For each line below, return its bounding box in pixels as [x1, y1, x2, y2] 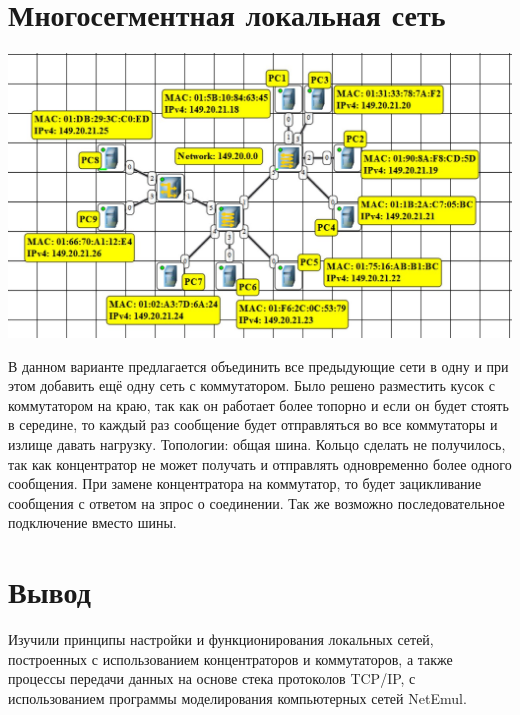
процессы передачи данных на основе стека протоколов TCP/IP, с [8, 668, 416, 689]
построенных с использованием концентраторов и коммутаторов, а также [8, 648, 453, 669]
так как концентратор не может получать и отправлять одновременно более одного [8, 453, 512, 474]
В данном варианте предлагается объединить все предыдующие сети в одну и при [8, 355, 509, 376]
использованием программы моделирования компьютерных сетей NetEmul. [8, 687, 467, 708]
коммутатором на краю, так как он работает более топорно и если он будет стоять [8, 394, 509, 415]
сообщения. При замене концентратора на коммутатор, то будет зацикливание [8, 473, 482, 494]
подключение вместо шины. [8, 512, 177, 533]
